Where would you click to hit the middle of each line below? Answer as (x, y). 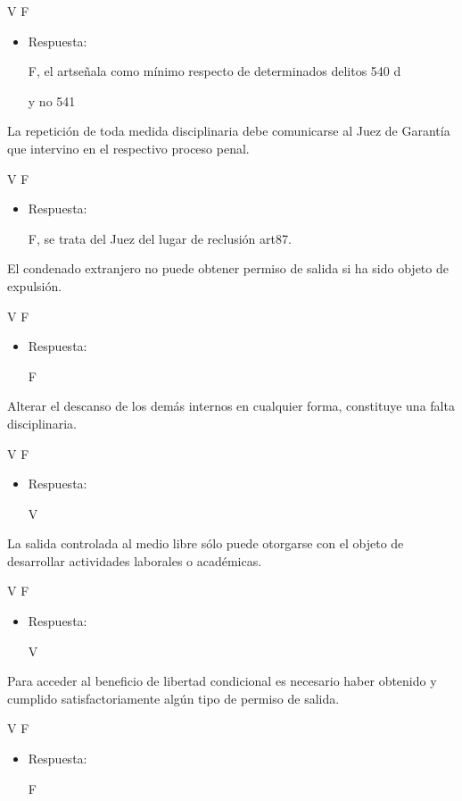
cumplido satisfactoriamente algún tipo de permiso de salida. (173, 698)
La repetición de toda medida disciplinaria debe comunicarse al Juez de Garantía (229, 131)
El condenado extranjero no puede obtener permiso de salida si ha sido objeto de (228, 268)
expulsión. (35, 285)
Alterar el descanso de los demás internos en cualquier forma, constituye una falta (231, 406)
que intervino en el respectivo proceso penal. (128, 148)
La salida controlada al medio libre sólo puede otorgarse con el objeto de (206, 543)
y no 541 (52, 100)
